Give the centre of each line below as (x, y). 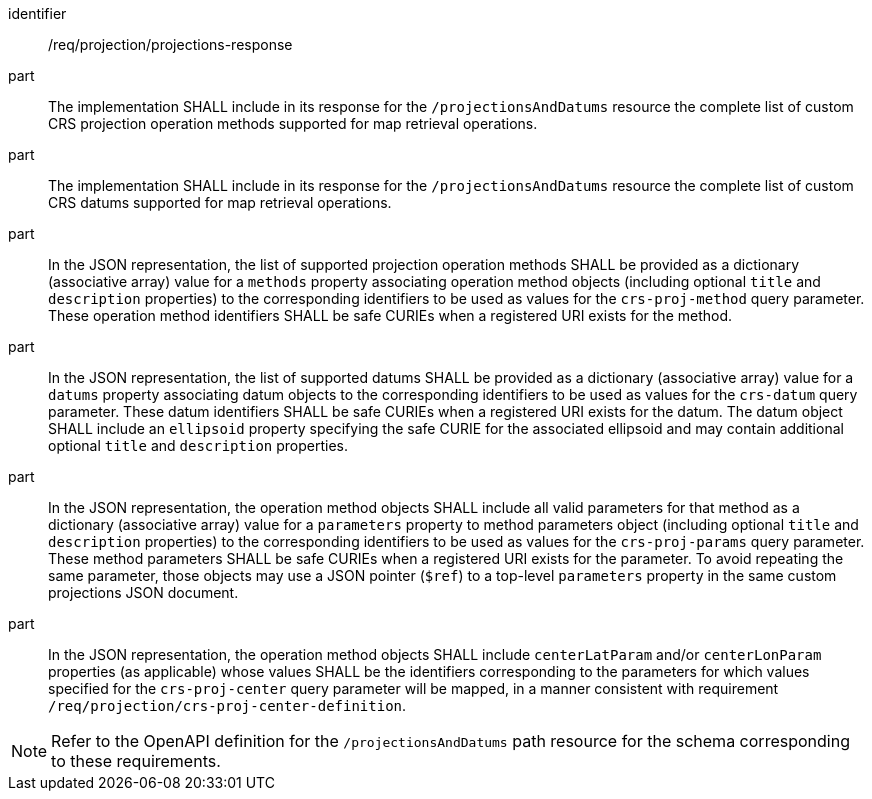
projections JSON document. (143, 592)
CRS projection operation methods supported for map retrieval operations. (293, 123)
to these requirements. (136, 761)
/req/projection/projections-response (170, 44)
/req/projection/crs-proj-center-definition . (227, 705)
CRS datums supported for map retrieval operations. (220, 202)
